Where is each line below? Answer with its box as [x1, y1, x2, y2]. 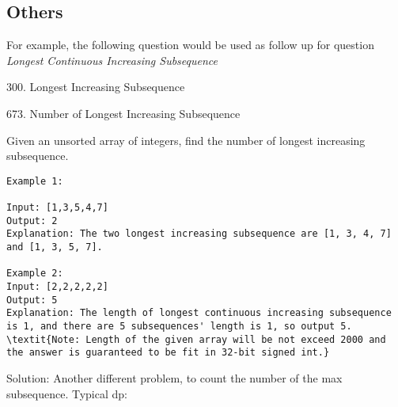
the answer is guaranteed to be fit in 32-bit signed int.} [6, 347, 330, 359]
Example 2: [6, 268, 63, 280]
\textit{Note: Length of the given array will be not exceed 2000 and [6, 333, 386, 345]
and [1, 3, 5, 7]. [6, 242, 103, 253]
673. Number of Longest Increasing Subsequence [6, 105, 241, 121]
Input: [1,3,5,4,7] [6, 202, 108, 214]
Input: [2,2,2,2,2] [6, 281, 108, 293]
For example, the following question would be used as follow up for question [6, 36, 374, 53]
